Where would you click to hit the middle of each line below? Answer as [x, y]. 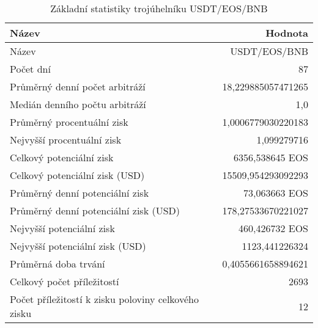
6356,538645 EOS [271, 157]
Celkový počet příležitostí [65, 281]
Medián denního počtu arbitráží [78, 104]
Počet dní [30, 69]
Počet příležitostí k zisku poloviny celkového [104, 299]
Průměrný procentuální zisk [69, 122]
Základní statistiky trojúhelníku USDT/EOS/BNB [159, 8]
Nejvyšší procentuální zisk [66, 140]
